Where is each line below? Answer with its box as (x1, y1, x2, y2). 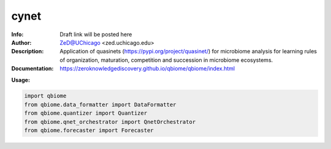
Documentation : (11, 65, 54, 72)
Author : (11, 39, 32, 46)
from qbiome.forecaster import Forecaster (24, 127, 154, 134)
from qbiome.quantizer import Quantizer (24, 110, 147, 117)
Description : (11, 48, 44, 55)
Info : (11, 31, 24, 38)
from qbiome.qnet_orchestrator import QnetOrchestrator (24, 118, 196, 125)
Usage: (11, 76, 31, 83)
